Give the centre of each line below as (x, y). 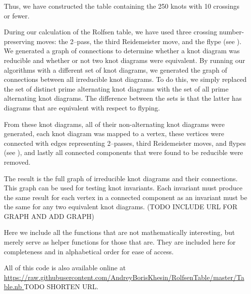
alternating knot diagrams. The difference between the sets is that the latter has (123, 98)
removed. (17, 162)
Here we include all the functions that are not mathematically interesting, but (119, 232)
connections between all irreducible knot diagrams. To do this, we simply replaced (125, 79)
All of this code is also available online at (65, 268)
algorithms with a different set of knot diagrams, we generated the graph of (116, 70)
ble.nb (13, 286)
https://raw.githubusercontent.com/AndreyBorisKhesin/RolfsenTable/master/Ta (124, 277)
